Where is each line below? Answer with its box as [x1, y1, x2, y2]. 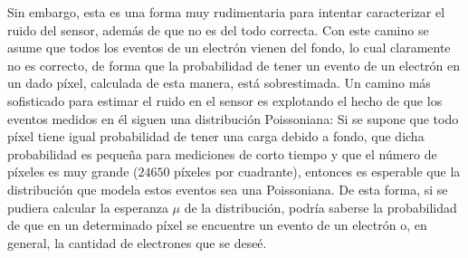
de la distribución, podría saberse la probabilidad [184, 197, 457, 216]
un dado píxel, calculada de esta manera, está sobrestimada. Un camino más [7, 73, 431, 92]
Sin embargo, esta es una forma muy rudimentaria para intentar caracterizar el [7, 3, 445, 21]
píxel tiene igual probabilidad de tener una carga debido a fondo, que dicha [7, 127, 425, 146]
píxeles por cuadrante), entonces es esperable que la [174, 162, 461, 181]
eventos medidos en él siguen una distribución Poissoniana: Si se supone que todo [7, 109, 459, 128]
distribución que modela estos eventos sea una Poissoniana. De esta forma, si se [7, 179, 448, 198]
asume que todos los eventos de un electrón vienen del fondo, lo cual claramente [7, 38, 451, 57]
